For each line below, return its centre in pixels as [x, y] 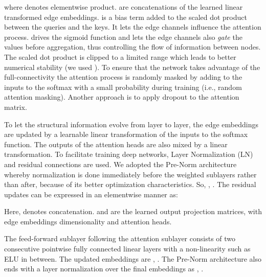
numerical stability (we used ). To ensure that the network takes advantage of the [132, 67]
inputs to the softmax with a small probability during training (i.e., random [123, 87]
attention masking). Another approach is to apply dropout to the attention [122, 97]
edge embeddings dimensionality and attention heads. [88, 221]
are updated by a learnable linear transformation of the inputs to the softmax [126, 134]
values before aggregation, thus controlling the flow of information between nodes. [132, 47]
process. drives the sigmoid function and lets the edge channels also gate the [123, 37]
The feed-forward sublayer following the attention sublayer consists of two [120, 238]
